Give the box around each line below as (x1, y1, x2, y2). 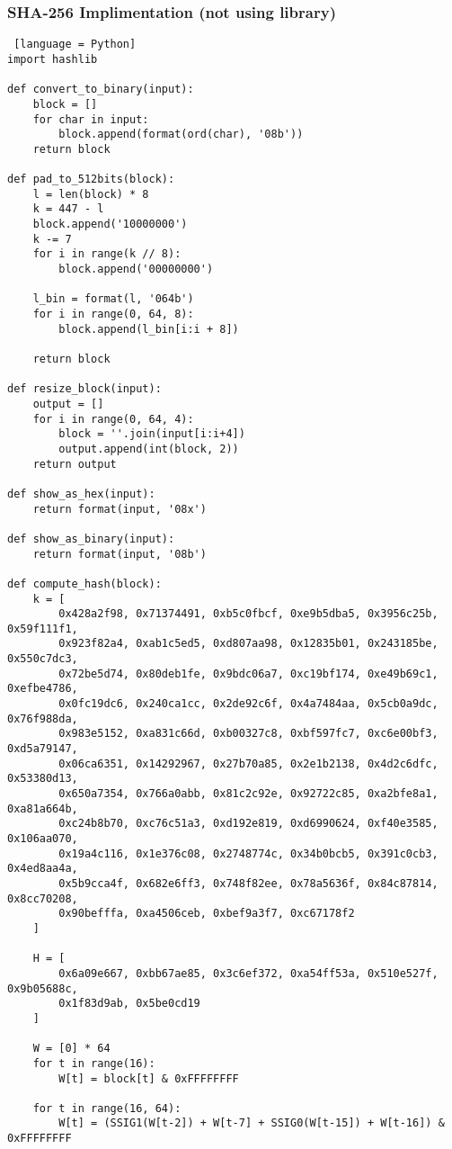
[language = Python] (13, 38, 137, 51)
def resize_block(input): (7, 382, 162, 396)
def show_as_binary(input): (7, 532, 175, 545)
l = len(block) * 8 (32, 187, 149, 201)
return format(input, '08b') (32, 547, 207, 561)
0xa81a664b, (7, 802, 78, 815)
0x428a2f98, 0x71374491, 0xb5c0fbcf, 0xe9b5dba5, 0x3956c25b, (58, 607, 439, 621)
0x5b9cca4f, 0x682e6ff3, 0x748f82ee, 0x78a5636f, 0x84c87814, (58, 876, 439, 890)
